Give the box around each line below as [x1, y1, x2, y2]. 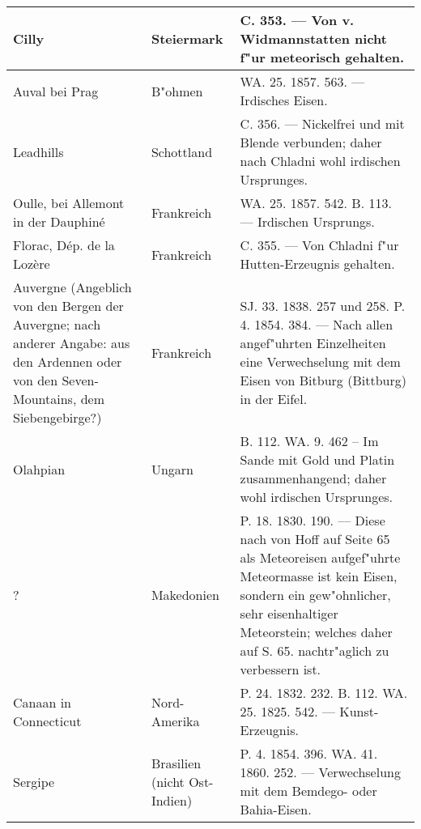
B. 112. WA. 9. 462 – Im [240, 432, 379, 450]
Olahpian [13, 459, 66, 478]
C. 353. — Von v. [240, 11, 355, 29]
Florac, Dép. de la [13, 236, 115, 254]
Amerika [151, 711, 200, 730]
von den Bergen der [13, 296, 124, 315]
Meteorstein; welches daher [240, 623, 393, 641]
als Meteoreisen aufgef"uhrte [240, 548, 401, 567]
